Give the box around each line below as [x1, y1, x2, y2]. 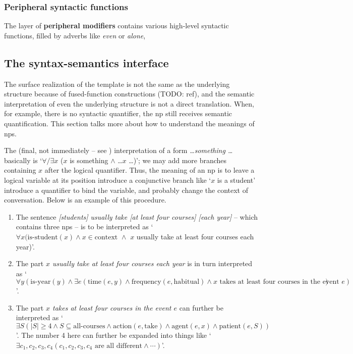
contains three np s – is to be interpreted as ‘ [16, 221, 153, 232]
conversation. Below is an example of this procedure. [4, 194, 166, 205]
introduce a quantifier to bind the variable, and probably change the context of [4, 184, 248, 195]
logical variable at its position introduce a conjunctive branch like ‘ [4, 174, 211, 185]
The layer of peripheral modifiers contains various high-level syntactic [4, 20, 229, 31]
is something [70, 155, 108, 165]
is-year [30, 278, 51, 286]
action [113, 323, 132, 330]
